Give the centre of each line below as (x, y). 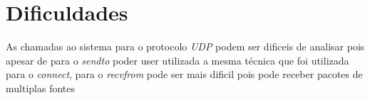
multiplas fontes (40, 88)
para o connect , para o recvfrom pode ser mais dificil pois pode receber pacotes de (184, 74)
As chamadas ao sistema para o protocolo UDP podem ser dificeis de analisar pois (185, 46)
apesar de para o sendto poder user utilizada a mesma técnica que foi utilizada (178, 60)
